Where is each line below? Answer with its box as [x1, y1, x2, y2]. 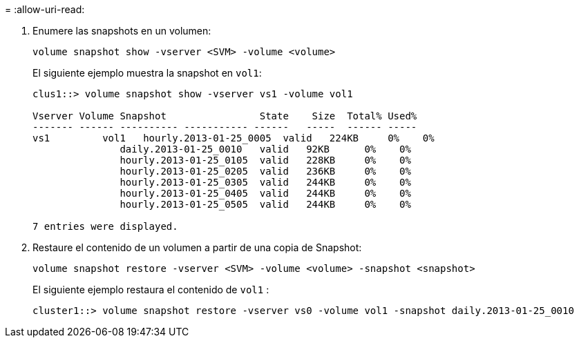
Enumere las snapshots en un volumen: [32, 25, 211, 37]
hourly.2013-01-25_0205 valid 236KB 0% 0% [120, 166, 411, 177]
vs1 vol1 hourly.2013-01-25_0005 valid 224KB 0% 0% [32, 133, 435, 144]
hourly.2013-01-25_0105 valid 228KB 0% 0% [120, 155, 411, 166]
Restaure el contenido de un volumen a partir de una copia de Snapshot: [32, 242, 362, 253]
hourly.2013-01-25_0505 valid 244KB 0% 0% [120, 199, 411, 210]
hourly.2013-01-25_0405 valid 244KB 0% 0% [120, 188, 411, 199]
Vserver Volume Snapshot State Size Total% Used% [32, 110, 417, 121]
